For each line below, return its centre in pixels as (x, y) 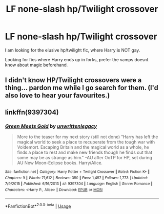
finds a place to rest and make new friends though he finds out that (85, 152)
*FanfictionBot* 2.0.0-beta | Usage (38, 206)
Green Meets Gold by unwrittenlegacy (51, 126)
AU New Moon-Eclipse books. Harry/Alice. (60, 163)
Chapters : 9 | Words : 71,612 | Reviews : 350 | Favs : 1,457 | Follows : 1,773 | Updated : (76, 178)
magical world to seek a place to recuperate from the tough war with (86, 142)
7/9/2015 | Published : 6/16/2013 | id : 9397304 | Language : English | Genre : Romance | (79, 184)
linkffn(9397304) (32, 112)
